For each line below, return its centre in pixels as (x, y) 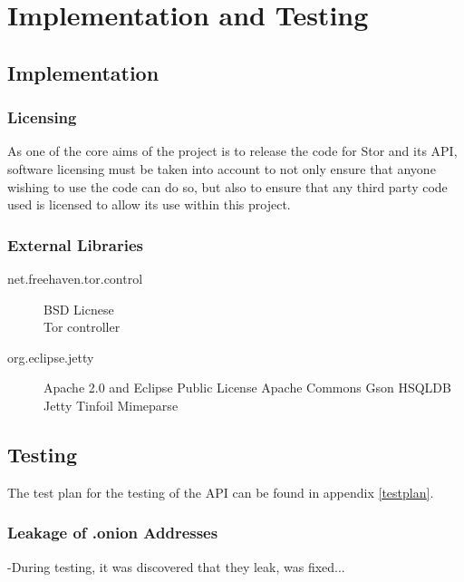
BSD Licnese (79, 309)
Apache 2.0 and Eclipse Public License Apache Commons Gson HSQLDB (247, 388)
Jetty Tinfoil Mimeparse (111, 405)
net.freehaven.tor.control (75, 278)
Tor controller (82, 327)
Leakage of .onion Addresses (113, 533)
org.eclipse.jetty (51, 357)
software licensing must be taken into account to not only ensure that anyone (222, 168)
